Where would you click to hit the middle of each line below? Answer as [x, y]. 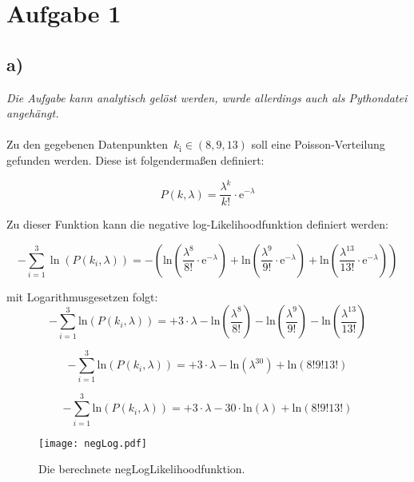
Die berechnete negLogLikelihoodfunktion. [142, 469]
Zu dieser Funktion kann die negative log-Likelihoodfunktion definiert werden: [197, 224]
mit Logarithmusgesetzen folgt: [82, 296]
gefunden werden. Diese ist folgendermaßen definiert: [135, 159]
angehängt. [33, 113]
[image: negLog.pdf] [93, 443]
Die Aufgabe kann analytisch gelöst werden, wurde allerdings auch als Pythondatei [207, 97]
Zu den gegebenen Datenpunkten [88, 144]
